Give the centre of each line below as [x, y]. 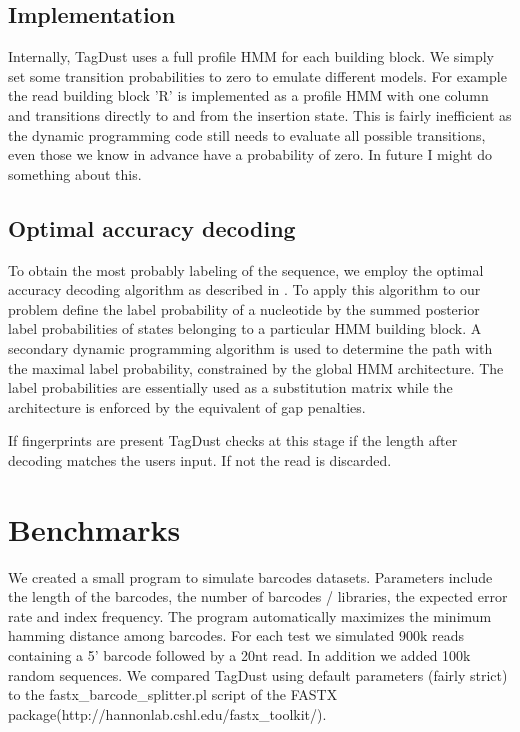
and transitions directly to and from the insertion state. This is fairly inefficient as [260, 114]
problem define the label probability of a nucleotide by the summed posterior [244, 308]
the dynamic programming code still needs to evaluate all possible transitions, [247, 134]
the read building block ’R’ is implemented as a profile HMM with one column [248, 95]
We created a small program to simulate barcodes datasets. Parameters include [250, 576]
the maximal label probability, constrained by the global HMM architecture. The [256, 367]
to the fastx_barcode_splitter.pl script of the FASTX [173, 694]
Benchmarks [94, 528]
